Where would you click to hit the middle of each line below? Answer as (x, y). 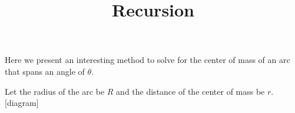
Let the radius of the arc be (55, 91)
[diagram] (22, 103)
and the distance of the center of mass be (190, 91)
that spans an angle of (45, 71)
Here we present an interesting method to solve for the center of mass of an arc (147, 60)
